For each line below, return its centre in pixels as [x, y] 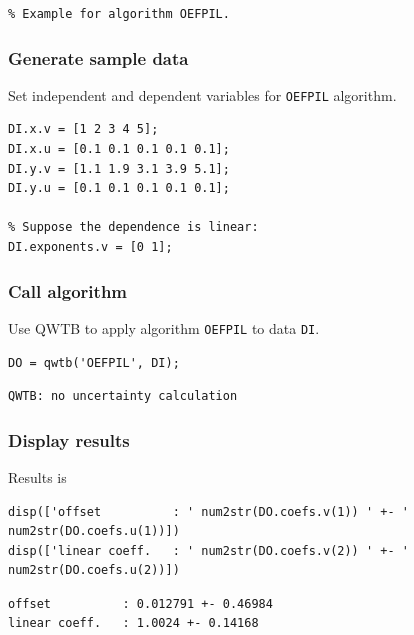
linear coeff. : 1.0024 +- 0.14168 [133, 623]
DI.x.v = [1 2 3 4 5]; [83, 129]
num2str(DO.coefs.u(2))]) [94, 570]
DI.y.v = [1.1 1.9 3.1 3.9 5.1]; [119, 168]
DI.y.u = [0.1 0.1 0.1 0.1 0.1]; [119, 188]
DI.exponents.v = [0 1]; [90, 247]
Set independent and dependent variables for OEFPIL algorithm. [202, 94]
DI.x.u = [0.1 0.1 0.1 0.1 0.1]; [119, 149]
